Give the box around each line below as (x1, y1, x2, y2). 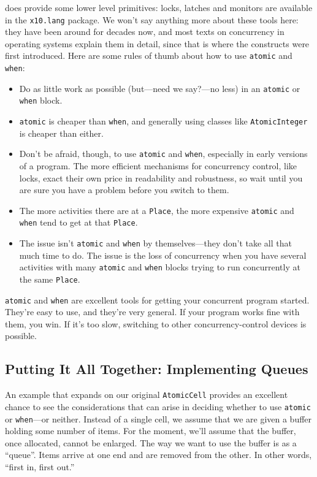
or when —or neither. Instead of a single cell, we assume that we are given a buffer (5, 412, 312, 425)
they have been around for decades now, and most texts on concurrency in (5, 25, 285, 38)
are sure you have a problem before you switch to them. (19, 183, 229, 196)
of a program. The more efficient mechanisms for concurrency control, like (19, 159, 297, 172)
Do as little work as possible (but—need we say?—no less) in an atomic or (19, 82, 300, 94)
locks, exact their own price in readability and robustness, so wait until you (19, 171, 303, 184)
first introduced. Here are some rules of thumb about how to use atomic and (5, 49, 292, 62)
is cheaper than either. (19, 126, 104, 139)
